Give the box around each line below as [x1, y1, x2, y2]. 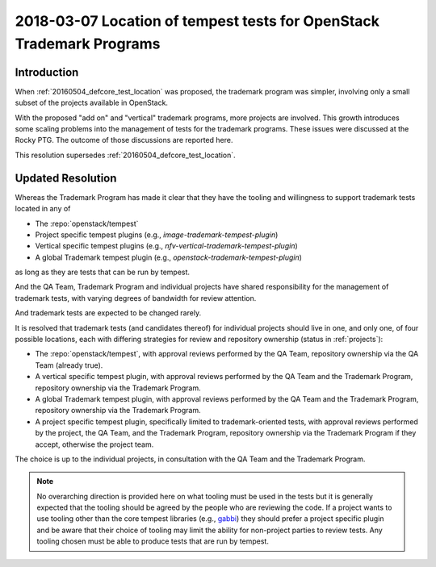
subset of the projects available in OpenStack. [15, 98, 169, 108]
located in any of [15, 204, 71, 214]
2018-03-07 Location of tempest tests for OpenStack [15, 12, 379, 30]
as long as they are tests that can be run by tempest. [15, 267, 190, 277]
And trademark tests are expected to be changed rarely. [15, 308, 202, 318]
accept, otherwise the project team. [35, 440, 154, 449]
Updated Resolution [15, 171, 117, 185]
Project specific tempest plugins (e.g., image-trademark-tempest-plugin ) [35, 230, 279, 240]
